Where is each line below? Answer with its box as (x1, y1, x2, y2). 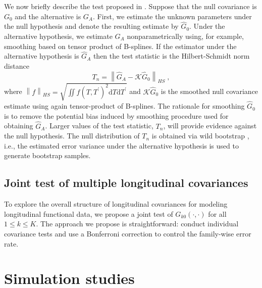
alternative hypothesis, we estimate (4, 31, 113, 41)
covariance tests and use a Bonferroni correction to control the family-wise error (4, 228, 251, 238)
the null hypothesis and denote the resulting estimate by (4, 21, 179, 31)
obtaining (4, 120, 33, 131)
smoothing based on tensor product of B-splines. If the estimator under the (4, 40, 237, 51)
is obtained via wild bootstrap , (151, 130, 249, 141)
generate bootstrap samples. (4, 150, 91, 161)
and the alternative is (15, 11, 81, 21)
